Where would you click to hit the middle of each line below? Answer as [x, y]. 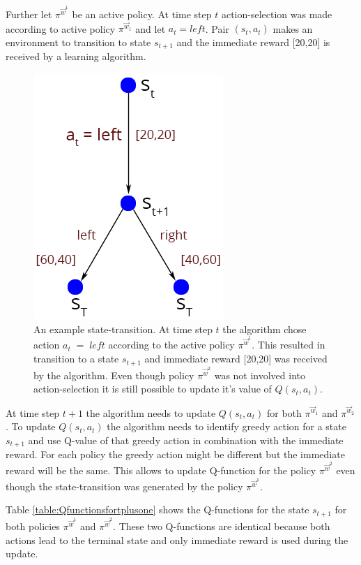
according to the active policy [171, 345]
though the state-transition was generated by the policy [124, 486]
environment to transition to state [78, 42]
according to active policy [61, 28]
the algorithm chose [264, 329]
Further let [29, 14]
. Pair [217, 28]
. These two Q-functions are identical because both [222, 526]
